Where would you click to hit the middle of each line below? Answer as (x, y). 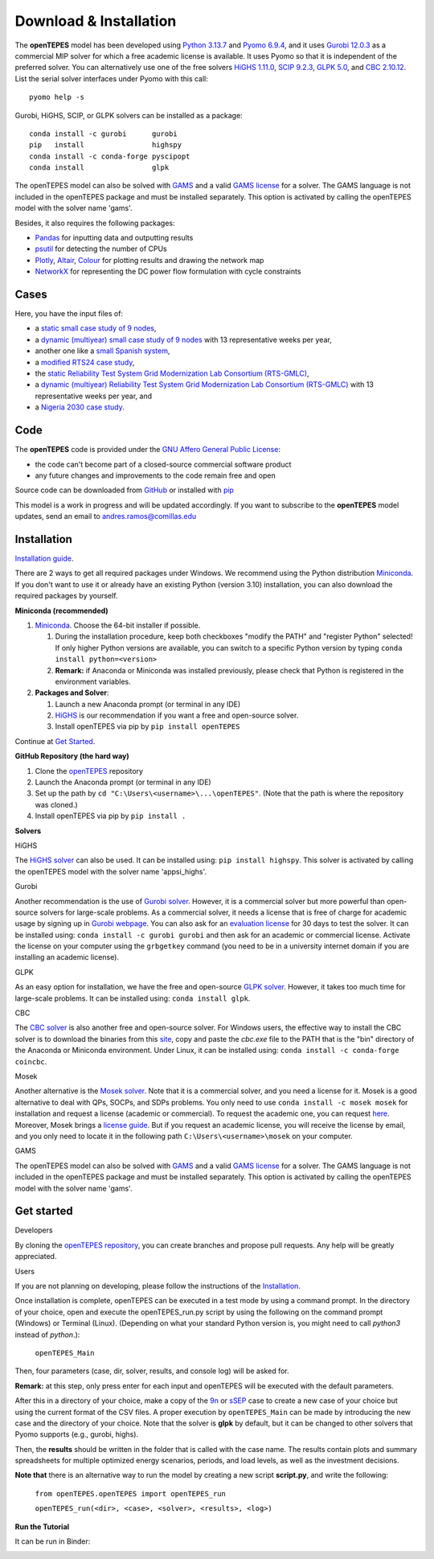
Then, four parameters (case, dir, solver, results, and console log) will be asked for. (152, 1371)
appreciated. (36, 1257)
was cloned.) (56, 804)
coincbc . (31, 1061)
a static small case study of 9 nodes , (96, 328)
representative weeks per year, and (94, 396)
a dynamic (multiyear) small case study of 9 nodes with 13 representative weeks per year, (184, 339)
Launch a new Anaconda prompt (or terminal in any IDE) (148, 704)
